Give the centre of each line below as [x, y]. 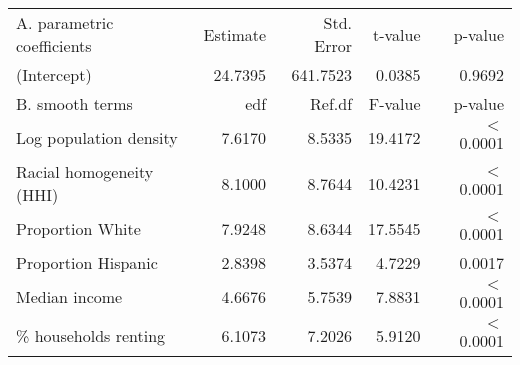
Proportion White [78, 228]
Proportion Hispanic [87, 262]
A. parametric [65, 22]
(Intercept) [54, 74]
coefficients [54, 45]
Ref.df [331, 103]
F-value [394, 103]
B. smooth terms [74, 103]
